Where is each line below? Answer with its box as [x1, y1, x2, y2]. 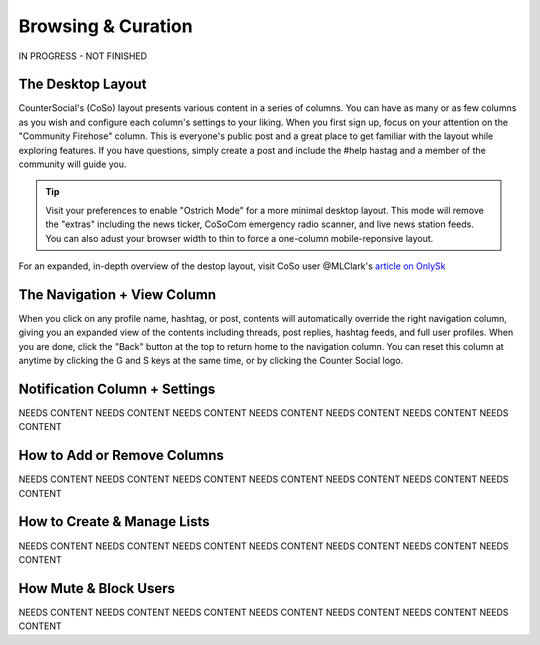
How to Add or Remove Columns [18, 447, 225, 464]
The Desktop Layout [18, 76, 147, 93]
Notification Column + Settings [18, 380, 216, 397]
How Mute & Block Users [18, 580, 175, 597]
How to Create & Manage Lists [18, 513, 210, 530]
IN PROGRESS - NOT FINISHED [18, 50, 148, 62]
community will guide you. [18, 158, 127, 170]
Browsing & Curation [18, 15, 194, 37]
